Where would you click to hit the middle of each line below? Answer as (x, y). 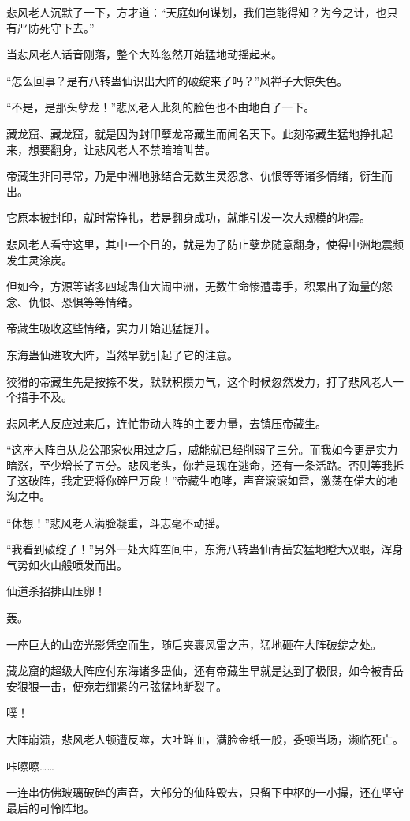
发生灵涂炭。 (39, 259)
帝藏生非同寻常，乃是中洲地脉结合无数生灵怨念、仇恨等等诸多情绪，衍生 (194, 176)
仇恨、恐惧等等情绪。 (83, 301)
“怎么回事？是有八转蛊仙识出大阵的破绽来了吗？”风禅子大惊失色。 (177, 80)
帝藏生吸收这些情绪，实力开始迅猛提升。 (111, 328)
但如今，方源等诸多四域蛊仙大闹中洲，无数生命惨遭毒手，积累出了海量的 (194, 286)
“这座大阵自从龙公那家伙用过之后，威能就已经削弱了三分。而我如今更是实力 (202, 450)
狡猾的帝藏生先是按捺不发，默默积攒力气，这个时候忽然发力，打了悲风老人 (199, 381)
